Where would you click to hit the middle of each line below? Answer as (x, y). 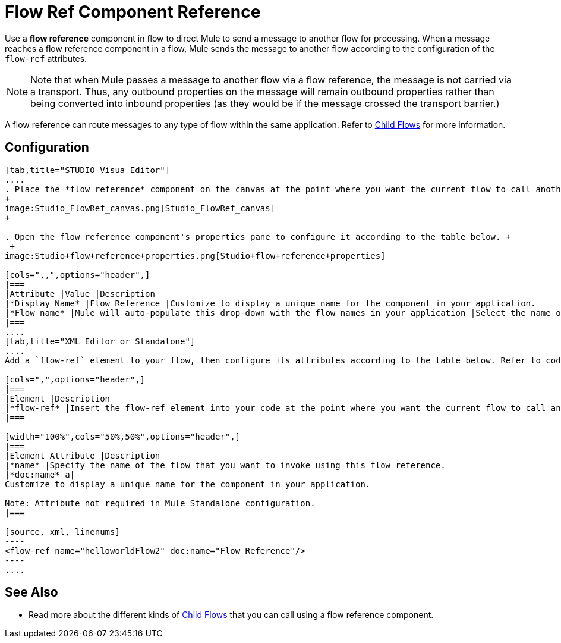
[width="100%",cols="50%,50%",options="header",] (123, 436)
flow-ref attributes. (46, 58)
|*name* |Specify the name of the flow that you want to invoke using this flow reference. (225, 465)
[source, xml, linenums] (62, 531)
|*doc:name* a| (40, 474)
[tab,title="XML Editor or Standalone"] (100, 341)
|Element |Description (58, 398)
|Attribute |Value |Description (80, 294)
